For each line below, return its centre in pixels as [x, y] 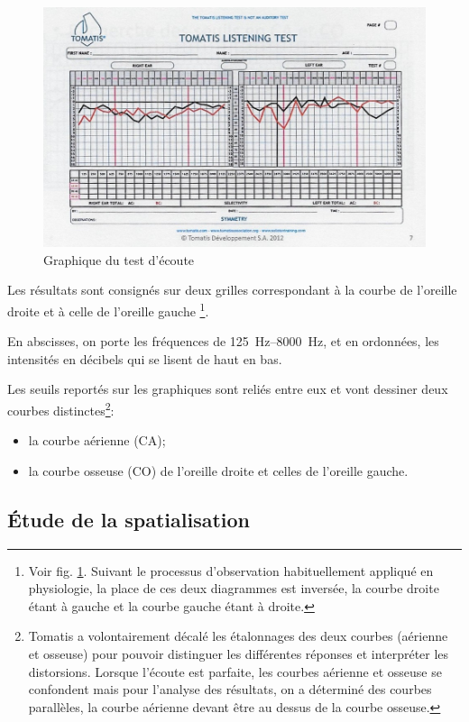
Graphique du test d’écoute [119, 259]
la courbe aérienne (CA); [97, 440]
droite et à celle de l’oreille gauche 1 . [108, 310]
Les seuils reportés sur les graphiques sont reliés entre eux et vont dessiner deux [228, 389]
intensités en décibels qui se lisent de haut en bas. [145, 358]
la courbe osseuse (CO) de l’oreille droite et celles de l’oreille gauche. [218, 470]
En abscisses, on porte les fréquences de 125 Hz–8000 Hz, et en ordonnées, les [223, 341]
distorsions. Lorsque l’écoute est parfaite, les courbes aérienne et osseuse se [235, 671]
